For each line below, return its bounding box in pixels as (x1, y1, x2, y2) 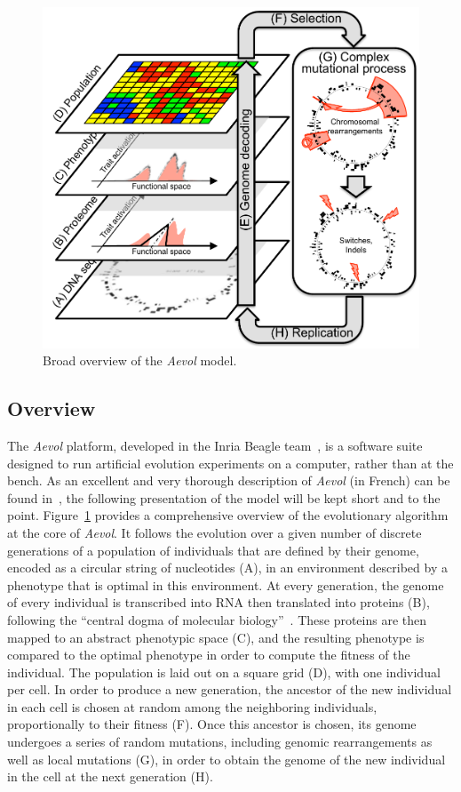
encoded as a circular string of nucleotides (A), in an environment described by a (7, 558, 448, 577)
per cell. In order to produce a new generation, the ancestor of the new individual (7, 680, 452, 699)
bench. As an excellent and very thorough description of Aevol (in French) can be (7, 471, 450, 490)
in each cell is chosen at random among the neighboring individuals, (7, 697, 378, 716)
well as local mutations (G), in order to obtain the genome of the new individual (7, 749, 446, 768)
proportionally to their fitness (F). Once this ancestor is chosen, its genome (7, 715, 417, 733)
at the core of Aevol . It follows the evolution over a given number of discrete (7, 523, 422, 541)
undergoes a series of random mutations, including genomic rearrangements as (7, 732, 433, 751)
